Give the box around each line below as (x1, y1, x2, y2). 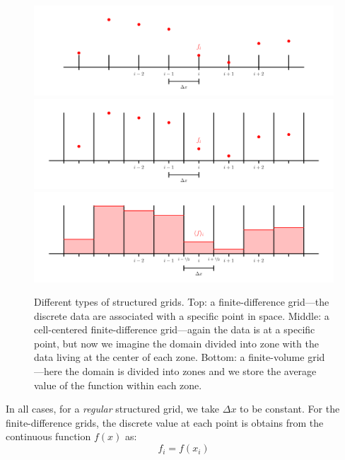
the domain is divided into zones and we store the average (65, 364, 317, 379)
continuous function (6, 429, 91, 444)
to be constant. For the (240, 401, 340, 416)
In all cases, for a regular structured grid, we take (6, 401, 220, 416)
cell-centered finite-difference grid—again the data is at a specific (34, 322, 315, 337)
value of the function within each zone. (34, 377, 202, 392)
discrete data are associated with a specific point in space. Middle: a (34, 308, 329, 323)
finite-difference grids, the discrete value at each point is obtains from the (6, 415, 324, 430)
